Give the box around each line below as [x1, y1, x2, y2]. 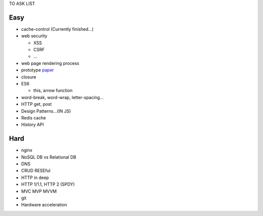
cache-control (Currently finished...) [21, 26, 94, 32]
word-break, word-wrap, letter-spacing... [21, 94, 104, 100]
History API [21, 122, 44, 128]
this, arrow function [33, 88, 73, 94]
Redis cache [21, 115, 46, 120]
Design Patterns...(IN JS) [21, 108, 71, 114]
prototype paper [21, 67, 54, 73]
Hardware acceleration [21, 202, 67, 208]
